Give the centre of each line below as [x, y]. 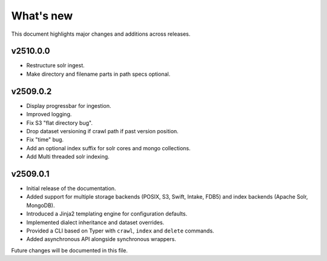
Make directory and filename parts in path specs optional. [98, 74]
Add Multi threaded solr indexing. [68, 157]
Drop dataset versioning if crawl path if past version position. [102, 131]
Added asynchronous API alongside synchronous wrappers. [101, 239]
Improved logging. [49, 114]
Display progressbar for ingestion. [69, 105]
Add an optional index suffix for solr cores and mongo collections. [108, 148]
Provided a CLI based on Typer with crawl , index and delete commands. [120, 231]
